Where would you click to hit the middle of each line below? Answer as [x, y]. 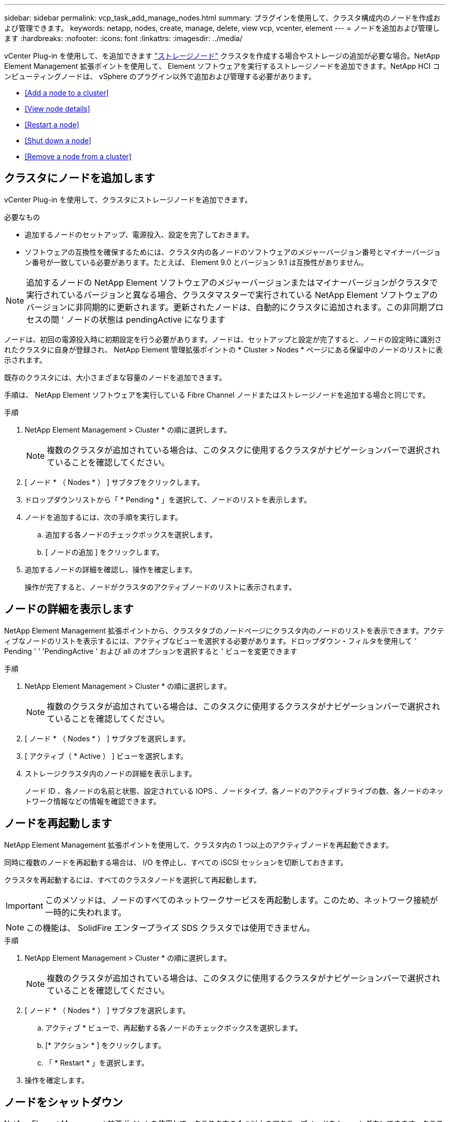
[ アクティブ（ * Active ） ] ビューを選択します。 [106, 756]
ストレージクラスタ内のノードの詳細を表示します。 [111, 773]
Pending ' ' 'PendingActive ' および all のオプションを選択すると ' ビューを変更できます [151, 651]
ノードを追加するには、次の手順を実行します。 [104, 517]
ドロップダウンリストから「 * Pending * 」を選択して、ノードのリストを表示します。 [168, 499]
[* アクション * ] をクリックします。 [105, 1045]
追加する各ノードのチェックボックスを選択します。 [131, 534]
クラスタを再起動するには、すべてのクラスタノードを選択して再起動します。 [133, 880]
